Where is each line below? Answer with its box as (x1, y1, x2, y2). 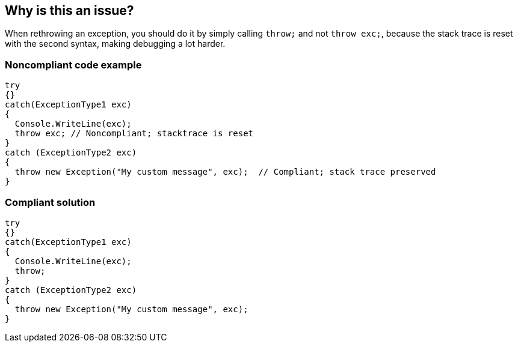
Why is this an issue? (5, 3, 134, 18)
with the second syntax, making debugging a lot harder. (5, 38, 226, 49)
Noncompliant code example (5, 58, 142, 71)
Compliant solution (5, 196, 96, 208)
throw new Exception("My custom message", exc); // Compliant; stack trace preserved (14, 167, 436, 177)
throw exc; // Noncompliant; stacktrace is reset (14, 128, 254, 139)
